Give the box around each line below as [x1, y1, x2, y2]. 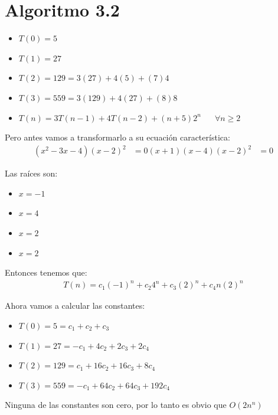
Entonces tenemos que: [5, 266, 87, 279]
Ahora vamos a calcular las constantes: [5, 299, 145, 312]
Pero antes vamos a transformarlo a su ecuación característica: [5, 131, 230, 143]
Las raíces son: [5, 167, 58, 179]
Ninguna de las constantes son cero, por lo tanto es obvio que [5, 398, 227, 411]
